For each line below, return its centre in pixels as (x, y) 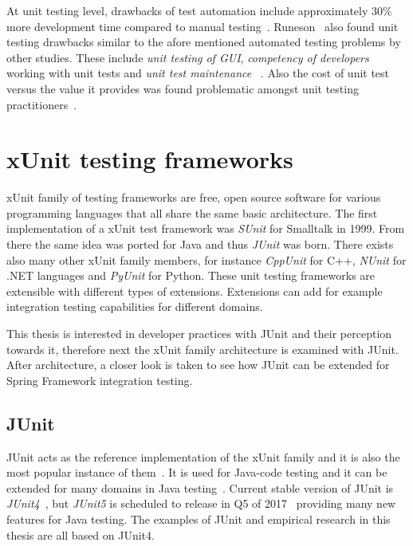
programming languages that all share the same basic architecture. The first (192, 212)
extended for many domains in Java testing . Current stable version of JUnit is (200, 487)
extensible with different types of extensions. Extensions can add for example (195, 291)
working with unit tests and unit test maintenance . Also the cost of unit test (198, 73)
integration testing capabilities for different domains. (135, 306)
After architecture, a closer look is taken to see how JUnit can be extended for (198, 365)
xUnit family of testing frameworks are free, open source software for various (194, 197)
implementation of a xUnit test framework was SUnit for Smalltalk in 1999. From (206, 228)
